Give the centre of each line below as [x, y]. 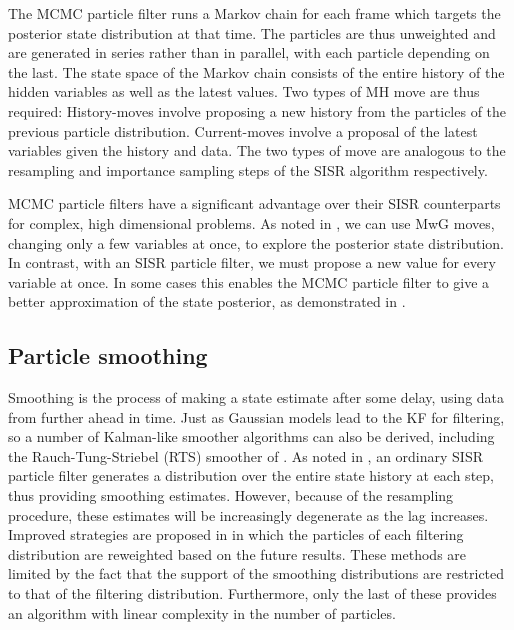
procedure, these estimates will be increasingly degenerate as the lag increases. [248, 514]
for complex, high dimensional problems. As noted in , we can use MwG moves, [251, 222]
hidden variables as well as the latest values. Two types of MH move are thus [244, 91]
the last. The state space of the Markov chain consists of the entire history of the [256, 71]
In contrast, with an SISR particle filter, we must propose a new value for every [252, 262]
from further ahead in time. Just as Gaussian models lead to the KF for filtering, [256, 416]
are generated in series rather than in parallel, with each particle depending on [249, 52]
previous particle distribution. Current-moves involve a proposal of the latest [243, 130]
